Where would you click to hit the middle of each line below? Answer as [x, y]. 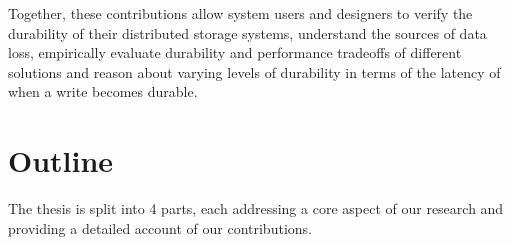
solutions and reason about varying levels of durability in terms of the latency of [254, 71]
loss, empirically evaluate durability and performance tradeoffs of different [235, 52]
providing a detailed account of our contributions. [160, 227]
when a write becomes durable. [103, 91]
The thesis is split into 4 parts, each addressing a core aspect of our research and [256, 208]
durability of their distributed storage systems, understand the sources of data [247, 32]
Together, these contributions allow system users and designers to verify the [240, 13]
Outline [61, 160]
